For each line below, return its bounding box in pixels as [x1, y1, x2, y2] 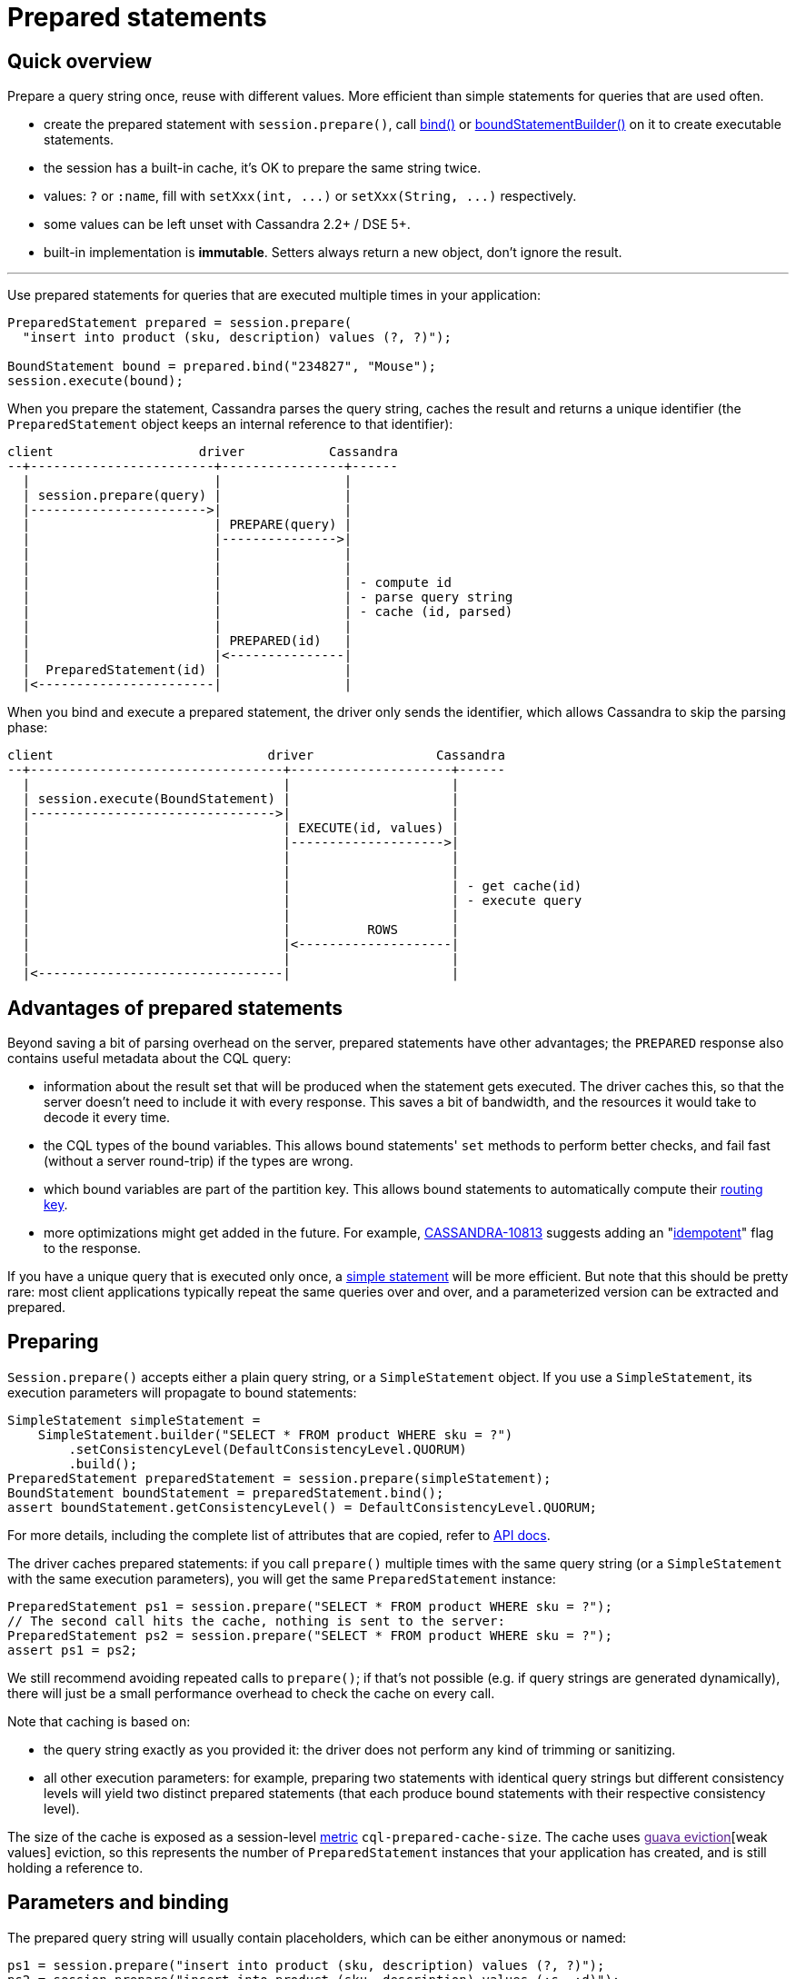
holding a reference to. [7, 1859, 144, 1875]
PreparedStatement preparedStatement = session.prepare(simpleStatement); [7, 1470, 552, 1486]
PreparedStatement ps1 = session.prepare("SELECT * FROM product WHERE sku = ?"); [7, 1598, 612, 1614]
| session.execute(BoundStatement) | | [22, 791, 460, 807]
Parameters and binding [7, 1891, 229, 1914]
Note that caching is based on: [7, 1713, 191, 1729]
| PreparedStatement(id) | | [22, 662, 353, 678]
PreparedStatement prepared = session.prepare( [7, 315, 353, 331]
